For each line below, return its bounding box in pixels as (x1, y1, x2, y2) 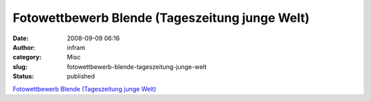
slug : (12, 62, 27, 71)
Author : (12, 43, 36, 51)
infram (67, 43, 86, 51)
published (67, 72, 95, 81)
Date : (12, 34, 29, 42)
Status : (12, 72, 34, 81)
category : (12, 53, 42, 61)
